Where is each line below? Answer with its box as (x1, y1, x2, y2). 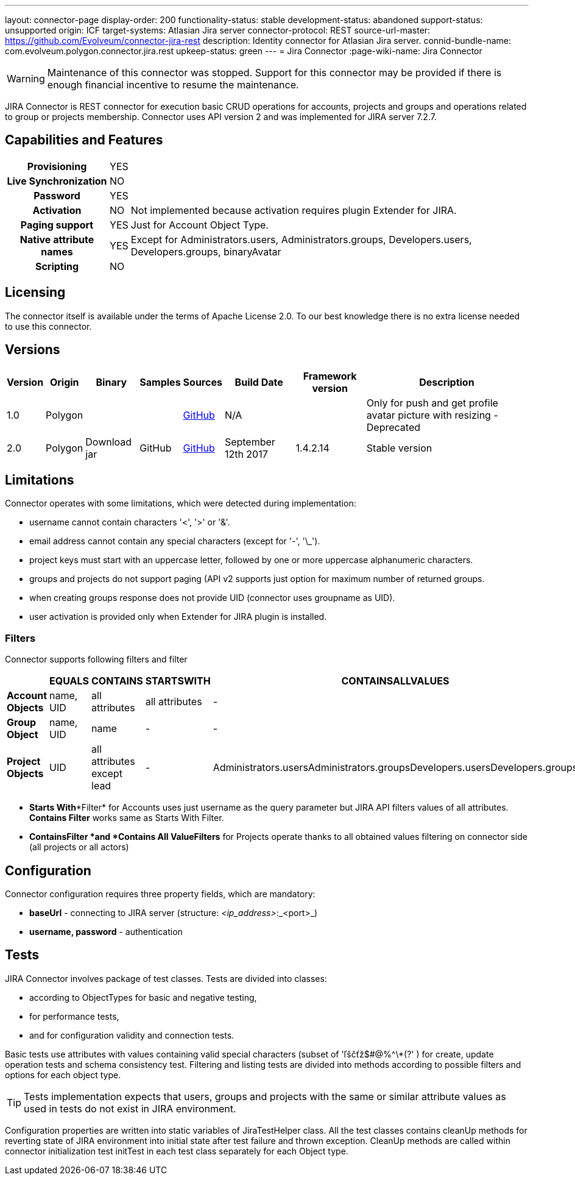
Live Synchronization (7, 174, 107, 187)
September (224, 435, 275, 448)
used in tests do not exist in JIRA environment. (24, 1102, 236, 1115)
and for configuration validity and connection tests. (29, 1029, 235, 1040)
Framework (303, 369, 357, 382)
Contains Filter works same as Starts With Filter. (29, 812, 224, 823)
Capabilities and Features (5, 132, 163, 148)
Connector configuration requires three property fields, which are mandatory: (5, 888, 316, 899)
